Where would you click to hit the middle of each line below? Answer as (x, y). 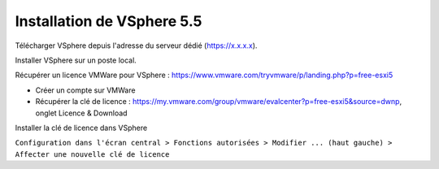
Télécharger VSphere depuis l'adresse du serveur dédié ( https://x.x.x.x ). (136, 45)
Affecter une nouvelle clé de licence (92, 154)
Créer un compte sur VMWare (85, 90)
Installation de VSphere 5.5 (109, 21)
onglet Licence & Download (81, 113)
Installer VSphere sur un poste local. (76, 60)
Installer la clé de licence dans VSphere (81, 128)
